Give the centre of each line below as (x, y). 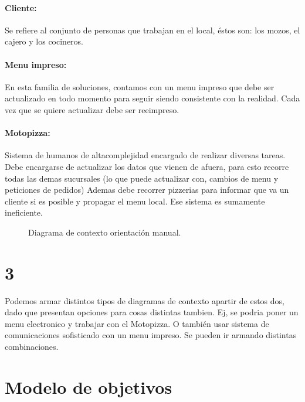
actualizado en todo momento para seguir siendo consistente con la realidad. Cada (152, 98)
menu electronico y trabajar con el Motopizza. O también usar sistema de (137, 323)
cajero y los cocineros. (44, 41)
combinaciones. (32, 347)
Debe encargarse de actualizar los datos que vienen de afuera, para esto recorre (147, 166)
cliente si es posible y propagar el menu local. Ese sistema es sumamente (135, 201)
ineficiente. (24, 212)
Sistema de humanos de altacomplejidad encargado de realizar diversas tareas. (145, 155)
